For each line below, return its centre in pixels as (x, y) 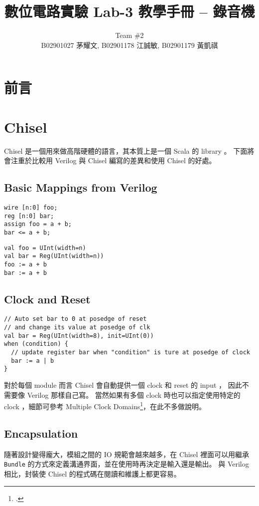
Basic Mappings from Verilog (81, 187)
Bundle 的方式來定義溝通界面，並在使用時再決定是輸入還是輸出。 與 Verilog (127, 464)
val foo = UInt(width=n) (45, 248)
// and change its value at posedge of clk (77, 328)
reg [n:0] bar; (29, 216)
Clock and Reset (47, 299)
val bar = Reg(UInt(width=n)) (54, 256)
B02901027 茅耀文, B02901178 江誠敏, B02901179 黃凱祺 (129, 45)
